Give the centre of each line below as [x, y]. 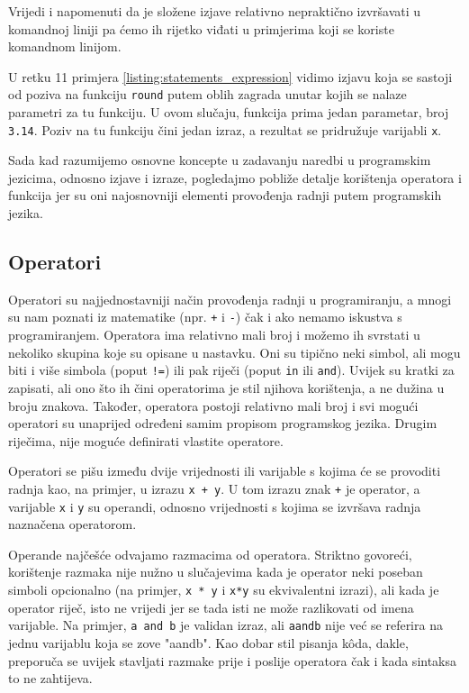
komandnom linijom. [65, 46]
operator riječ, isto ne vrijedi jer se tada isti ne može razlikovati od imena [211, 607]
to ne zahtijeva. [50, 678]
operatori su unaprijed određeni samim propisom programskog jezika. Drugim [223, 423]
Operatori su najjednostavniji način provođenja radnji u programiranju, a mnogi [230, 299]
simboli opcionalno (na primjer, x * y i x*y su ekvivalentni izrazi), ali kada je [224, 590]
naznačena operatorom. [72, 524]
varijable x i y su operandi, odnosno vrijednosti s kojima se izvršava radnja [215, 506]
